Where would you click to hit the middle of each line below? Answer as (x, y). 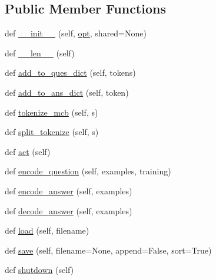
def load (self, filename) (47, 230)
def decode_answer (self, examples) (69, 210)
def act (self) (28, 151)
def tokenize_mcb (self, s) (51, 112)
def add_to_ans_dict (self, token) (67, 92)
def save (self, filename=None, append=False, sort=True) (108, 250)
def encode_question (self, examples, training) (88, 171)
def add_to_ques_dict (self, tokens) (70, 72)
